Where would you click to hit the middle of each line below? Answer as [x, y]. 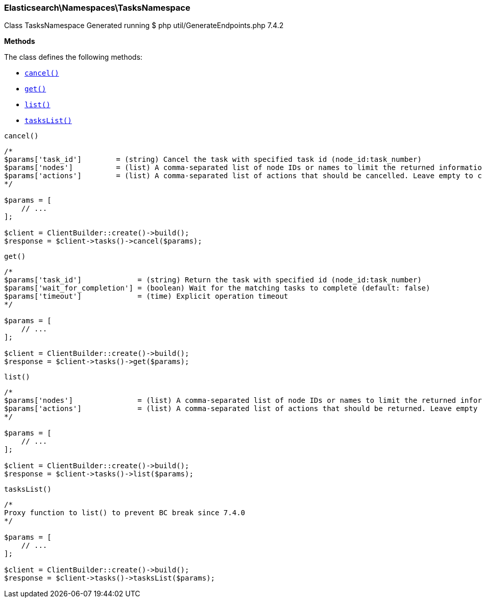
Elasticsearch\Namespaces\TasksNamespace [97, 8]
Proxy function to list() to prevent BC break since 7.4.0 [125, 513]
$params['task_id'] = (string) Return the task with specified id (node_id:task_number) [213, 280]
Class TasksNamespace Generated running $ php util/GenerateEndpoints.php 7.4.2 [144, 26]
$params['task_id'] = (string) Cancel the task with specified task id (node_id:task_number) [213, 160]
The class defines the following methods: [73, 57]
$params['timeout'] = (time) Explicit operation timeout [146, 296]
